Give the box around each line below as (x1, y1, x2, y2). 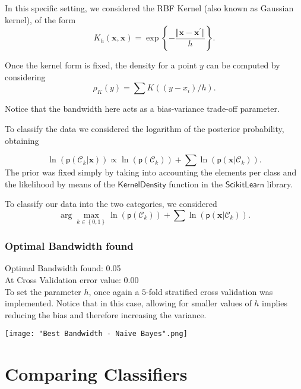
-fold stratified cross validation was (146, 285, 273, 297)
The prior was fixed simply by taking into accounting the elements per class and (5, 166, 297, 178)
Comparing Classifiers (5, 362, 188, 386)
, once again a (88, 285, 140, 297)
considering (5, 70, 46, 83)
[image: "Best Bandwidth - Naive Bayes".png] (5, 330, 188, 338)
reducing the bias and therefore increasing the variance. (5, 308, 207, 321)
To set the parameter (5, 285, 81, 297)
